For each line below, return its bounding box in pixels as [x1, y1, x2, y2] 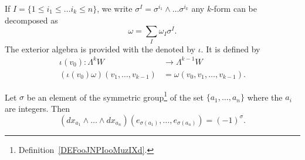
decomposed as [5, 14, 58, 26]
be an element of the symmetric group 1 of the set [26, 89, 204, 103]
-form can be [211, 2, 257, 14]
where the [247, 91, 283, 103]
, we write [97, 2, 133, 14]
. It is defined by [201, 42, 260, 55]
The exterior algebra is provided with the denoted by [5, 42, 195, 55]
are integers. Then [5, 102, 70, 114]
